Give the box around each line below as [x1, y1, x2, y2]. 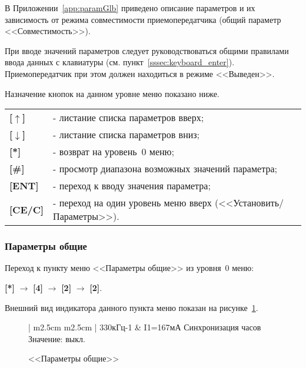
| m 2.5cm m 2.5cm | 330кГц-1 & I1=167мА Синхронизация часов [28, 321, 261, 333]
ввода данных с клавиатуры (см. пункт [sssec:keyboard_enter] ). [5, 56, 235, 68]
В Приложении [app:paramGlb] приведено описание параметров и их [5, 2, 255, 14]
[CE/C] [9, 202, 44, 216]
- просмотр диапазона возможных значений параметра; [53, 162, 277, 176]
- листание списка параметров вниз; [53, 128, 200, 142]
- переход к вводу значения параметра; [53, 179, 211, 193]
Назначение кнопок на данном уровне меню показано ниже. [5, 87, 219, 99]
